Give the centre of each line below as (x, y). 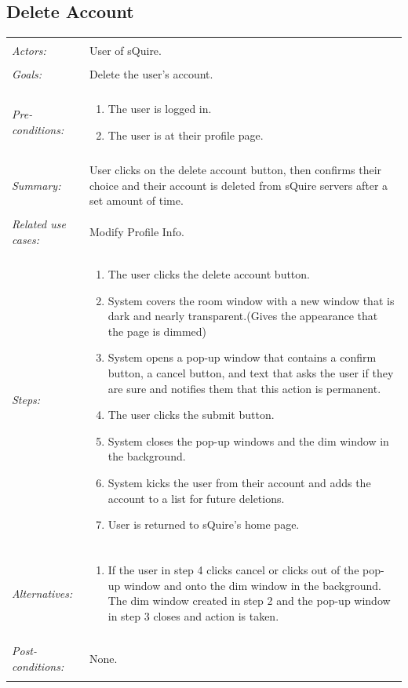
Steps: (26, 399)
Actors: (29, 51)
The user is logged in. (160, 109)
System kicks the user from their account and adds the (239, 482)
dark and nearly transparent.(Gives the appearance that (243, 316)
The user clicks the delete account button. (209, 274)
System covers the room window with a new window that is (251, 300)
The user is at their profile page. (186, 135)
